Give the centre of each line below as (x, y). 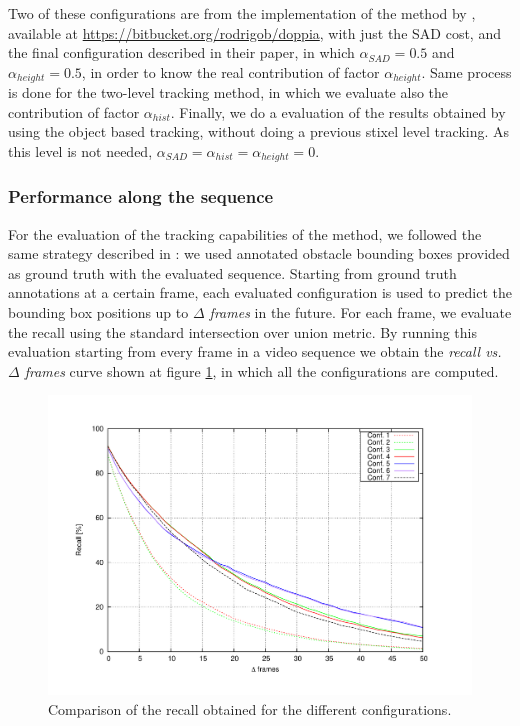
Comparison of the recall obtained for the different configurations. (250, 708)
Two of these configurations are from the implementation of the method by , (242, 13)
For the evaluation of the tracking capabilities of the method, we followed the (245, 233)
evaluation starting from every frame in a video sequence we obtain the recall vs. (255, 351)
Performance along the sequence (141, 196)
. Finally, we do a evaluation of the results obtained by (338, 111)
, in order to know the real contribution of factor (230, 71)
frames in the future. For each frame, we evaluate (360, 312)
